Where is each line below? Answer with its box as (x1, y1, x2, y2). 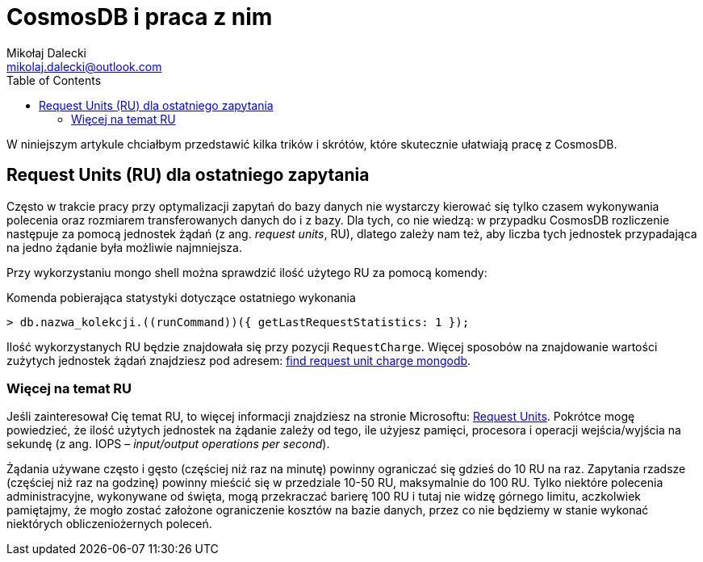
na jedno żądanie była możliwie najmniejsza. (6, 240, 242, 254)
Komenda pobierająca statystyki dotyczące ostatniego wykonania (6, 290, 356, 304)
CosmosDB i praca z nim (6, 3, 273, 31)
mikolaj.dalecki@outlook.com (6, 59, 162, 73)
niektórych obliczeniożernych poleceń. (6, 517, 212, 531)
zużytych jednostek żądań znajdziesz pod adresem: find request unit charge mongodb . (6, 353, 471, 367)
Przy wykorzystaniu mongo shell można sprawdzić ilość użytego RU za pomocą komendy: (6, 265, 487, 279)
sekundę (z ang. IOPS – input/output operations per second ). (6, 437, 330, 451)
